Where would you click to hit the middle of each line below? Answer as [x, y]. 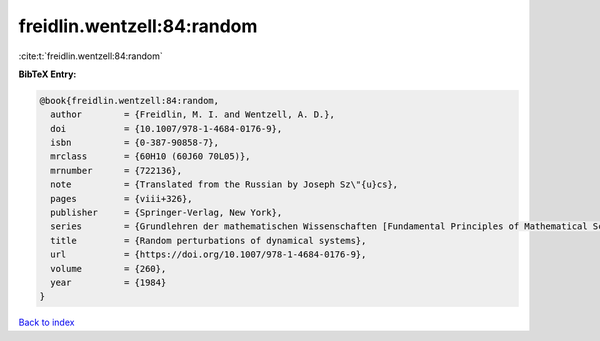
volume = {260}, [108, 268]
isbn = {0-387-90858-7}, [135, 143]
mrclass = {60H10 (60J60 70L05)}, [150, 156]
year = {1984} [108, 282]
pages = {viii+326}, [122, 198]
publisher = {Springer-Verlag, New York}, [166, 213]
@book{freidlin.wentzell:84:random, [129, 100]
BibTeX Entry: [47, 74]
